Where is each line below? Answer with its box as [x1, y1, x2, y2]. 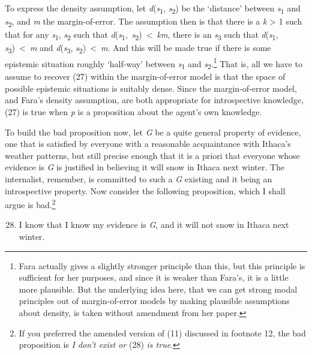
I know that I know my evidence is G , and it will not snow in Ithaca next [19, 218, 289, 231]
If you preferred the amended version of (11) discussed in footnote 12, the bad [19, 326, 306, 339]
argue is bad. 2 [5, 197, 56, 210]
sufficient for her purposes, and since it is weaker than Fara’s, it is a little [19, 271, 289, 284]
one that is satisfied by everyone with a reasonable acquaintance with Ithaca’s [5, 137, 291, 150]
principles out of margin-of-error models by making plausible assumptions [19, 294, 290, 307]
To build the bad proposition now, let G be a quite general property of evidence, [5, 125, 301, 138]
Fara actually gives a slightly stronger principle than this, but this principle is [19, 259, 305, 272]
